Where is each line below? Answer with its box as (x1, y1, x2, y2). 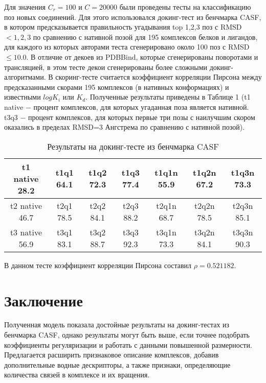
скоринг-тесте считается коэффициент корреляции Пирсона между (55, 71, 262, 82)
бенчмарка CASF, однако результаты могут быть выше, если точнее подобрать (4, 329, 250, 340)
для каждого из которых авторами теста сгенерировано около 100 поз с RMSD (4, 41, 250, 52)
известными (4, 91, 41, 102)
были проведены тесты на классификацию (119, 2, 251, 12)
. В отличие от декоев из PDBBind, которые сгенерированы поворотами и (26, 51, 258, 62)
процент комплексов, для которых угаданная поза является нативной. (33, 101, 249, 112)
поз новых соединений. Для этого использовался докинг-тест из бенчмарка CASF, (4, 11, 261, 22)
